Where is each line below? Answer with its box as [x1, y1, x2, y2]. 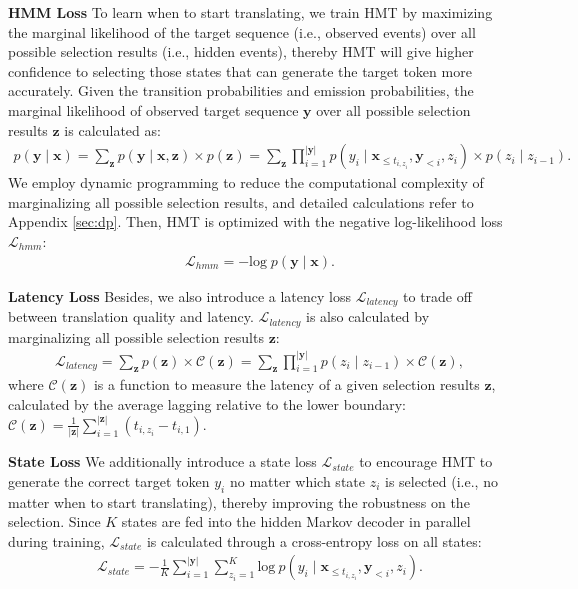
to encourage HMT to [359, 451, 493, 472]
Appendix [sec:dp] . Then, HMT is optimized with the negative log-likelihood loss [8, 211, 503, 232]
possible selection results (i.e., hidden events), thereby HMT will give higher [8, 41, 474, 62]
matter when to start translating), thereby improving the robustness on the [8, 491, 470, 512]
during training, [8, 530, 105, 551]
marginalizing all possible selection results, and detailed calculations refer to [8, 191, 474, 212]
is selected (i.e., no [385, 470, 498, 491]
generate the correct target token [8, 470, 210, 491]
